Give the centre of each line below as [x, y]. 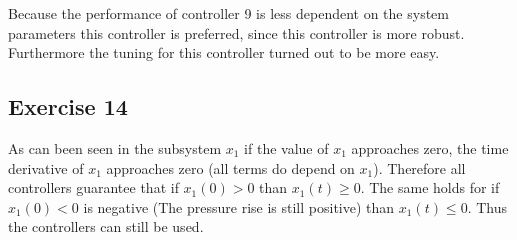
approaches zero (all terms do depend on [230, 167]
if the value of [286, 147]
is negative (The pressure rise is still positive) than [239, 206]
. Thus [487, 206]
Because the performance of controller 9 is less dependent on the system [228, 13]
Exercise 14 [68, 106]
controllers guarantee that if [93, 187]
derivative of [46, 167]
